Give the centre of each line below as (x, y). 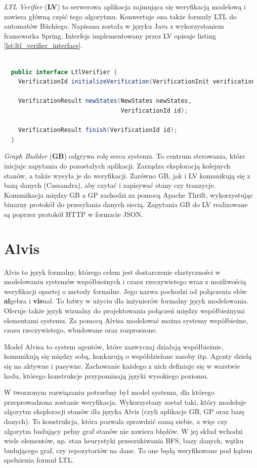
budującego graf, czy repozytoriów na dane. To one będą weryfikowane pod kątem (128, 450)
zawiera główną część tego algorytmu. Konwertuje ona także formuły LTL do (120, 16)
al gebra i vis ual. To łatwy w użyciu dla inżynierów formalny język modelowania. (126, 301)
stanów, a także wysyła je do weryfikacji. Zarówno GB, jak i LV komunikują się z (127, 175)
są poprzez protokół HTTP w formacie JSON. (74, 214)
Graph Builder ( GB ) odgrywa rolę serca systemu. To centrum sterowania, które (125, 156)
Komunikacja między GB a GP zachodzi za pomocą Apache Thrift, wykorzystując (128, 194)
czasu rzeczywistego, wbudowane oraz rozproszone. (81, 330)
